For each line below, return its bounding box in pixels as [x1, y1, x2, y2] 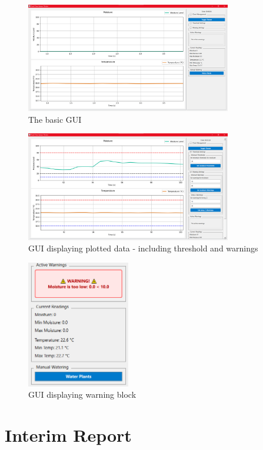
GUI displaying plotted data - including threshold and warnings [28, 242, 258, 254]
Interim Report [5, 423, 132, 447]
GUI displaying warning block [28, 388, 137, 401]
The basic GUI [28, 113, 82, 125]
